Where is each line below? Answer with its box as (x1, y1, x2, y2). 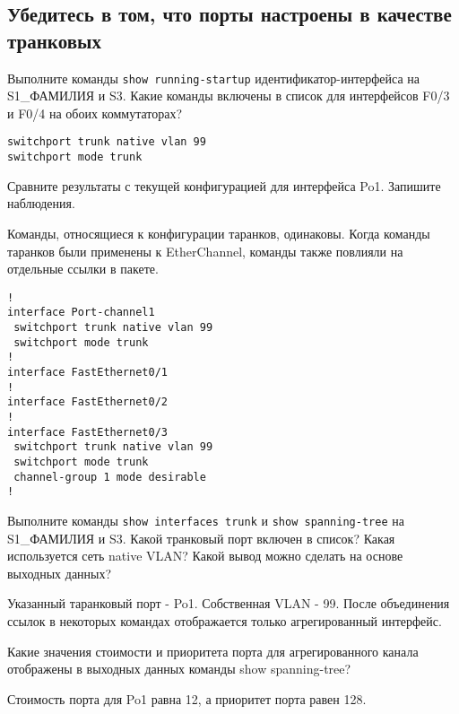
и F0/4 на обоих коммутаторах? (7, 103, 183, 122)
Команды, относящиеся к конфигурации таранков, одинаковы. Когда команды (7, 223, 430, 242)
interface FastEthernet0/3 (7, 425, 168, 439)
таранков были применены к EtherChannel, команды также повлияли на (7, 241, 403, 260)
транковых (7, 26, 101, 54)
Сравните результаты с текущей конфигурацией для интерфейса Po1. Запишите (7, 176, 441, 195)
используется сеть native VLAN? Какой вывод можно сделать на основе (7, 546, 403, 565)
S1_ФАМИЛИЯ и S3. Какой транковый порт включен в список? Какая (7, 528, 395, 547)
